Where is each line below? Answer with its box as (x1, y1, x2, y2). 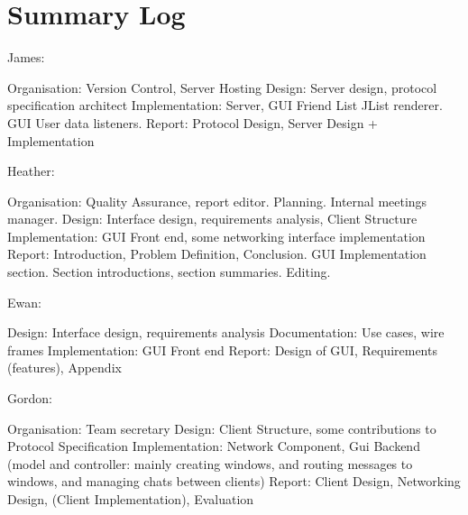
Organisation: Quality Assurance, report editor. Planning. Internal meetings (7, 191, 427, 210)
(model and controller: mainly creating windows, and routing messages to (7, 454, 413, 473)
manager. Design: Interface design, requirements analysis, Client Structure (7, 209, 418, 228)
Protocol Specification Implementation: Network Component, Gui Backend (7, 437, 420, 455)
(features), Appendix (7, 358, 122, 377)
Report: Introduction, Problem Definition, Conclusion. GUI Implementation (7, 244, 427, 263)
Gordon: (7, 389, 52, 408)
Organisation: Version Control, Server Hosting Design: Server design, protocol (7, 78, 437, 97)
